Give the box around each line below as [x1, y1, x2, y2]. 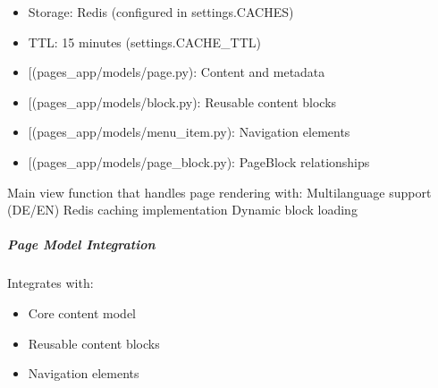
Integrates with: [7, 274, 94, 292]
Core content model [28, 303, 136, 322]
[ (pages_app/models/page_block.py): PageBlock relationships [28, 152, 370, 171]
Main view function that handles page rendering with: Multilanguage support [7, 182, 432, 201]
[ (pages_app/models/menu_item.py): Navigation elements [28, 122, 350, 141]
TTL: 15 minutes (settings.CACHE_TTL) [28, 32, 261, 51]
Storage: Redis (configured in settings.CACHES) [28, 3, 294, 21]
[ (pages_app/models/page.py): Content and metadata [28, 63, 325, 81]
